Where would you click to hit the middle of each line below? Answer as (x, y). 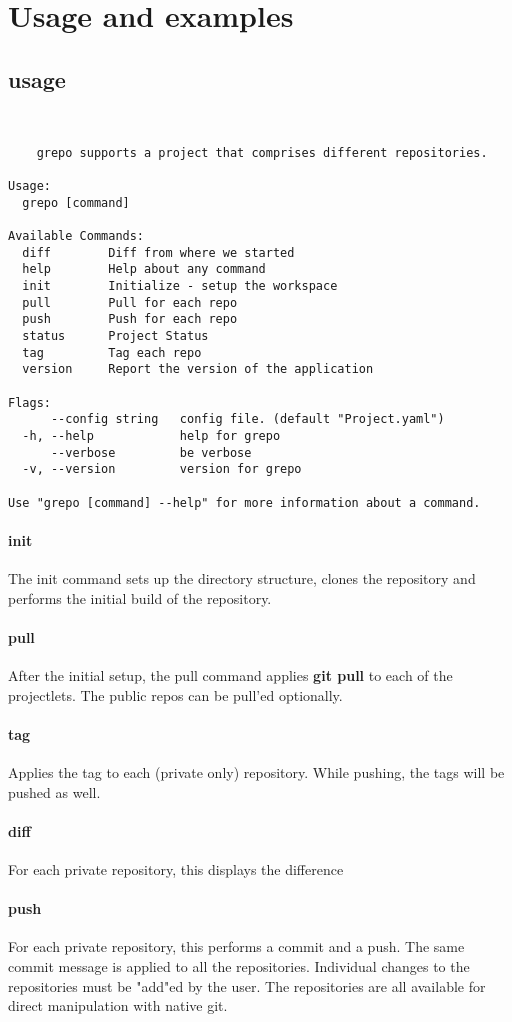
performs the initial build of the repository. (140, 597)
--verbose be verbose (151, 452)
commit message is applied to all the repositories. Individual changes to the (239, 966)
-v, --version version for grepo (162, 469)
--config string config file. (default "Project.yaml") (247, 419)
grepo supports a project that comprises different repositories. (262, 152)
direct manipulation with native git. (118, 1005)
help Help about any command (144, 269)
